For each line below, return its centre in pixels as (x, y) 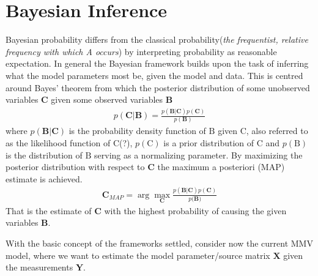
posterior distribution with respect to (75, 167)
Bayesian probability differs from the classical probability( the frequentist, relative (157, 39)
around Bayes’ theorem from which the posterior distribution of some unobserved (158, 87)
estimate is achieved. (44, 178)
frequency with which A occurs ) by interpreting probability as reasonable (141, 51)
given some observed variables (107, 99)
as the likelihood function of (58, 142)
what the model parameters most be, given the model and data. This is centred (154, 75)
